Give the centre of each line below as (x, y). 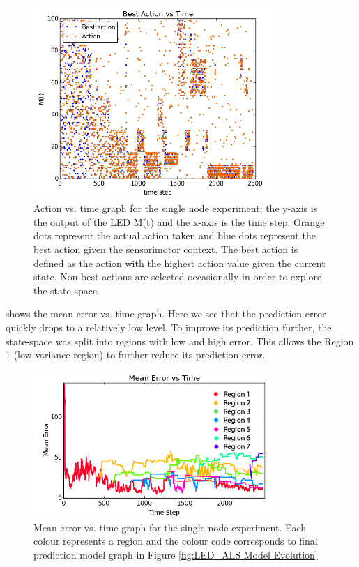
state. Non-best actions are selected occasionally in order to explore (178, 277)
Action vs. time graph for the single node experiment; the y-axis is (176, 208)
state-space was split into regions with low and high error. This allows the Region (180, 341)
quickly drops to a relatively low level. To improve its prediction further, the (169, 327)
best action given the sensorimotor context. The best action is (166, 249)
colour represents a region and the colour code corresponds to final (176, 541)
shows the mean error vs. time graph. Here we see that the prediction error (166, 313)
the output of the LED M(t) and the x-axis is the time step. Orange (179, 221)
